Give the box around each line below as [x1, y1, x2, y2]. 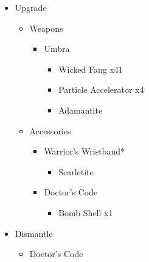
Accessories [29, 124, 71, 137]
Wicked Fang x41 [58, 62, 123, 75]
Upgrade [15, 1, 47, 13]
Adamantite [58, 103, 103, 116]
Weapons [29, 21, 63, 34]
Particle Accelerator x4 [58, 83, 144, 96]
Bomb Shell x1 [58, 206, 113, 219]
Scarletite [58, 165, 94, 178]
